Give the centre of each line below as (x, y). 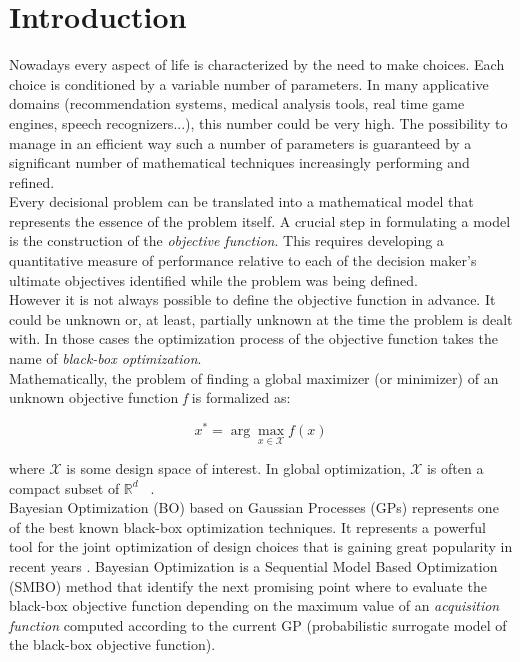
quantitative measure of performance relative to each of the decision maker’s (243, 260)
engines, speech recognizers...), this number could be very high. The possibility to (258, 122)
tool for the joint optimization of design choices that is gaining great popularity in (261, 546)
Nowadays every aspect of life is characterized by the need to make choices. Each (257, 64)
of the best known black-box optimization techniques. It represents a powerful (247, 526)
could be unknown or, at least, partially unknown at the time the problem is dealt (261, 318)
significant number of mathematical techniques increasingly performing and (239, 162)
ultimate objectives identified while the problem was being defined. (213, 279)
